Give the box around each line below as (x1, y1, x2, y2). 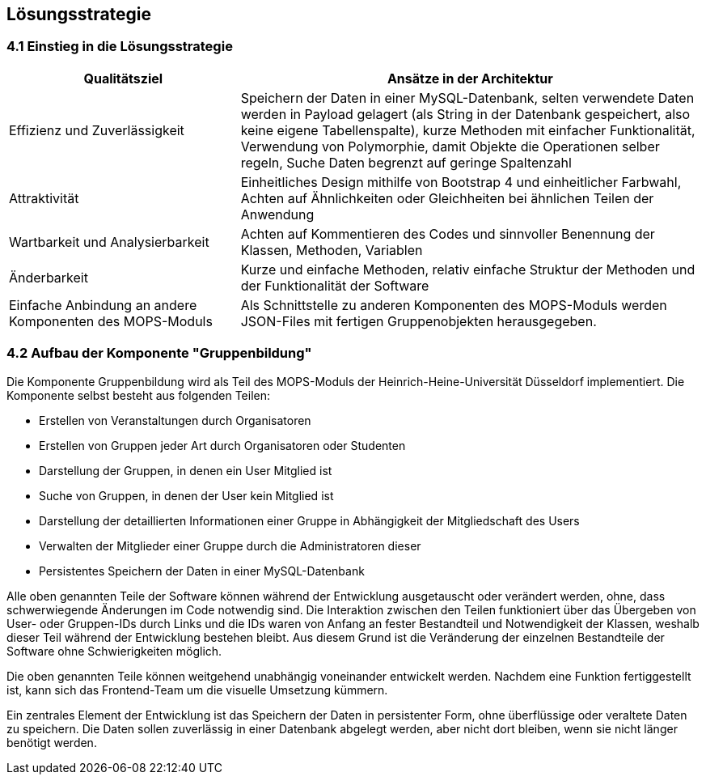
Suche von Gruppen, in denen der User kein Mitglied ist (39, 488, 334, 503)
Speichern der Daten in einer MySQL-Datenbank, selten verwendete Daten (240, 89, 695, 106)
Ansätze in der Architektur (387, 70, 553, 87)
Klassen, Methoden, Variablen (240, 241, 423, 258)
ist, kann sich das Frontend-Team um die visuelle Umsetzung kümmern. (6, 682, 388, 697)
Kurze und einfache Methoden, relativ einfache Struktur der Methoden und (240, 261, 695, 278)
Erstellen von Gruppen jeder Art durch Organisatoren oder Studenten (39, 438, 406, 452)
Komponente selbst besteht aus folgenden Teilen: (6, 388, 271, 402)
